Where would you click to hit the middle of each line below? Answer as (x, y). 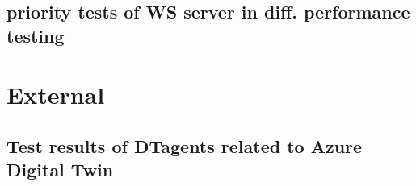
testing (36, 35)
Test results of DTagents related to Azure (185, 145)
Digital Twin (60, 169)
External (56, 95)
